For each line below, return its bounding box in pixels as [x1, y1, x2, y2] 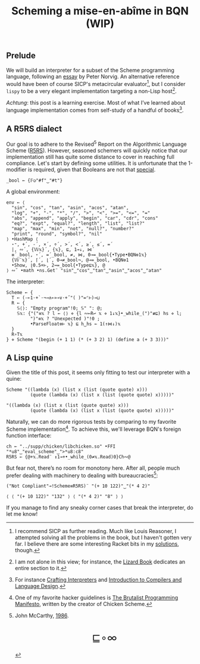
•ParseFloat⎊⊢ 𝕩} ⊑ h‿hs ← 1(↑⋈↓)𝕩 [30, 321, 121, 327]
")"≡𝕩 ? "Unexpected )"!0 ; [30, 316, 100, 322]
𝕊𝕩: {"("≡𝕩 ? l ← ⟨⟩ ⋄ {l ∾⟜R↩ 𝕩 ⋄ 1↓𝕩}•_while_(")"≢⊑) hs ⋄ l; [17, 311, 183, 317]
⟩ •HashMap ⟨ [6, 236, 39, 243]
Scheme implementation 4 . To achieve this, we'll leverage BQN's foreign [6, 424, 182, 433]
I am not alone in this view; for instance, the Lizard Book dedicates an [14, 558, 186, 565]
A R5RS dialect [6, 124, 62, 134]
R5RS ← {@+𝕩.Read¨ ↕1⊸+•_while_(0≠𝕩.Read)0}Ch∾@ [6, 454, 131, 460]
